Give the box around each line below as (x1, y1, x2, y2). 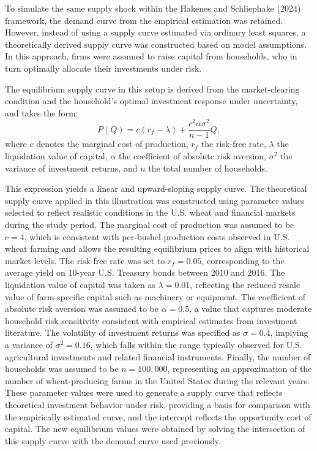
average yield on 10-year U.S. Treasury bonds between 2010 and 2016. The (5, 266, 285, 279)
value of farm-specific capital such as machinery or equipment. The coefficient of (5, 290, 306, 303)
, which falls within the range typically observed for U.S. (90, 338, 302, 351)
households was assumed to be (5, 362, 119, 375)
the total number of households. (148, 161, 267, 174)
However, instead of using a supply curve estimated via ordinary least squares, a (5, 26, 306, 39)
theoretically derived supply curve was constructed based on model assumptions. (5, 37, 307, 50)
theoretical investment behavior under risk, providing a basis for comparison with (5, 398, 310, 411)
